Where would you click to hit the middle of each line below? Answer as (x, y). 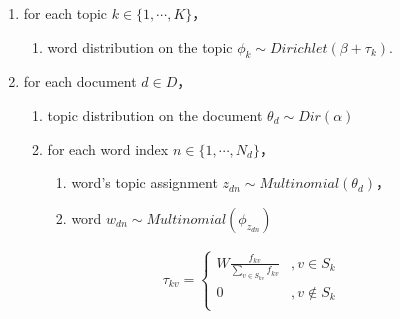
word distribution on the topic (140, 46)
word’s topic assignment (144, 182)
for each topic (65, 13)
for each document (80, 81)
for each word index (108, 148)
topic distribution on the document (155, 114)
